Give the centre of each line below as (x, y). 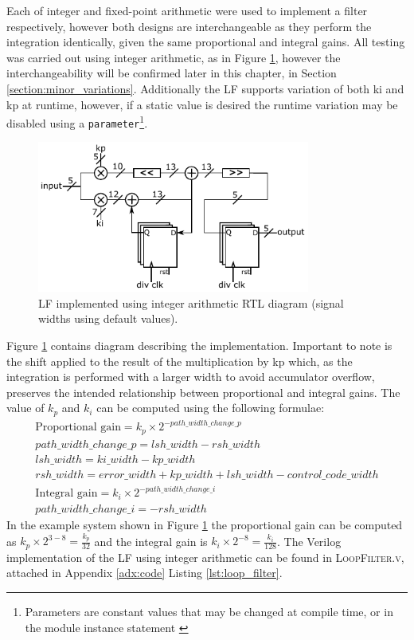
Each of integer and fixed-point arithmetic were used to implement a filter (187, 10)
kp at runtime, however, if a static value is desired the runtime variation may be (202, 104)
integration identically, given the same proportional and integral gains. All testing (206, 42)
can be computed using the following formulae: (211, 408)
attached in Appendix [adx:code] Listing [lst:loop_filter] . (145, 573)
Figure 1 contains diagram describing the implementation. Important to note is (199, 346)
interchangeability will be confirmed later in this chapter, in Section (172, 73)
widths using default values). (108, 318)
